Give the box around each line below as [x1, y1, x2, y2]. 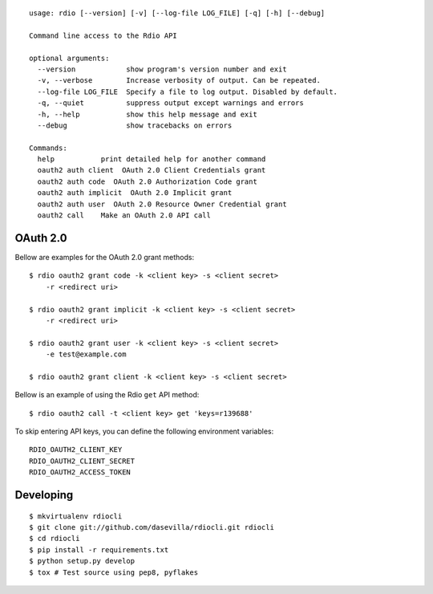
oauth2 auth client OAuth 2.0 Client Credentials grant [37, 165, 266, 175]
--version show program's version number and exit [37, 64, 288, 74]
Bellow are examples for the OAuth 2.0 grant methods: [14, 252, 195, 262]
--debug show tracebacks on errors [37, 120, 233, 130]
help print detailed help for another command [37, 155, 266, 164]
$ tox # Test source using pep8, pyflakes [29, 568, 199, 577]
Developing [14, 488, 74, 502]
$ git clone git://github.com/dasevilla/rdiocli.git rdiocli [29, 523, 274, 531]
